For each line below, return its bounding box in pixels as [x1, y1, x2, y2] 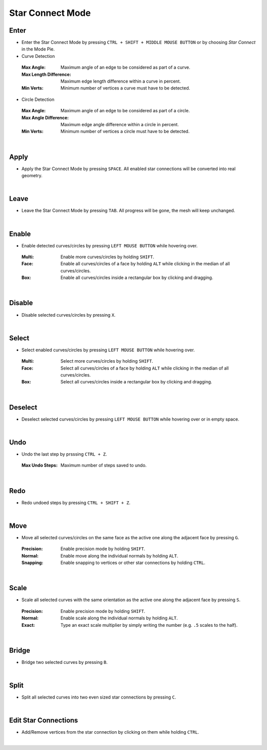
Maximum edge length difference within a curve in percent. [60, 78, 181, 84]
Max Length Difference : [21, 71, 71, 77]
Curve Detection [21, 53, 55, 59]
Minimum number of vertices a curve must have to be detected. [60, 85, 190, 91]
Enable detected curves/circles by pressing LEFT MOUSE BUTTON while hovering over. [21, 242, 198, 248]
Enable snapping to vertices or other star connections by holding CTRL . [60, 560, 206, 566]
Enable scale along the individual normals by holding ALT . [60, 615, 178, 621]
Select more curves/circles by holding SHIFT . [60, 358, 153, 364]
